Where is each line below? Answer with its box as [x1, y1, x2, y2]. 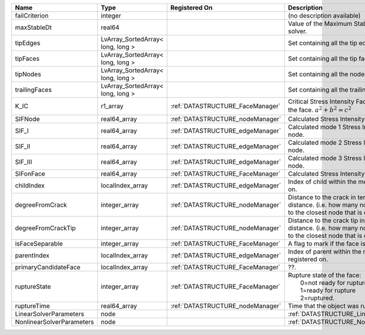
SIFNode [15, 114, 40, 123]
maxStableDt [15, 23, 52, 32]
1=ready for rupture [300, 286, 356, 294]
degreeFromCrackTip [15, 224, 76, 232]
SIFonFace [15, 169, 46, 178]
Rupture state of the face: [288, 271, 361, 279]
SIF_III [15, 157, 32, 166]
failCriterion [15, 12, 49, 19]
